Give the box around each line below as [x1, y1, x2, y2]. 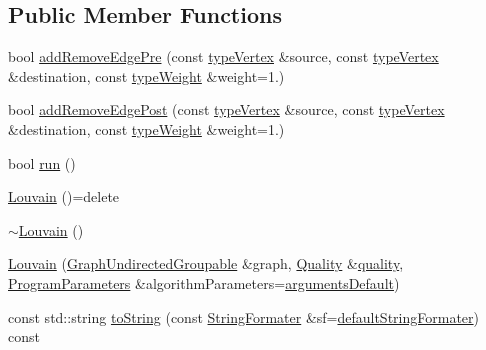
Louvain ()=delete [8, 186, 120, 207]
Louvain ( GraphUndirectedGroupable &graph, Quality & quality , [8, 253, 404, 274]
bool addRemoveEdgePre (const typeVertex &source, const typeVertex [8, 46, 439, 67]
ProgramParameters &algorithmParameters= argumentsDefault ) [8, 272, 400, 293]
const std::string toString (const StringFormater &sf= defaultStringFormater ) [8, 306, 480, 327]
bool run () [8, 152, 76, 173]
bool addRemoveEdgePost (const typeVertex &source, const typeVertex [8, 99, 445, 120]
